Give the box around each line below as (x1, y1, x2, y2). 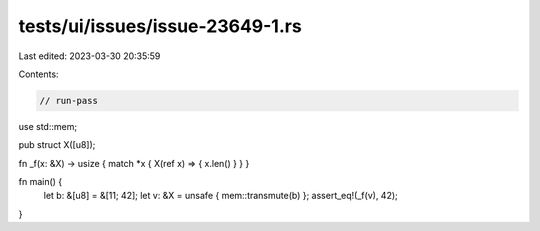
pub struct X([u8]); (18, 139, 96, 151)
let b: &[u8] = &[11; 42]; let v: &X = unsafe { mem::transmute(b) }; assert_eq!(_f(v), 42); (43, 190, 399, 202)
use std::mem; (18, 120, 78, 132)
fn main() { (18, 176, 63, 188)
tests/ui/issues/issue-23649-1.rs (18, 15, 302, 37)
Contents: (18, 68, 59, 80)
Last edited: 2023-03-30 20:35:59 (18, 50, 161, 62)
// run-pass (39, 95, 99, 106)
